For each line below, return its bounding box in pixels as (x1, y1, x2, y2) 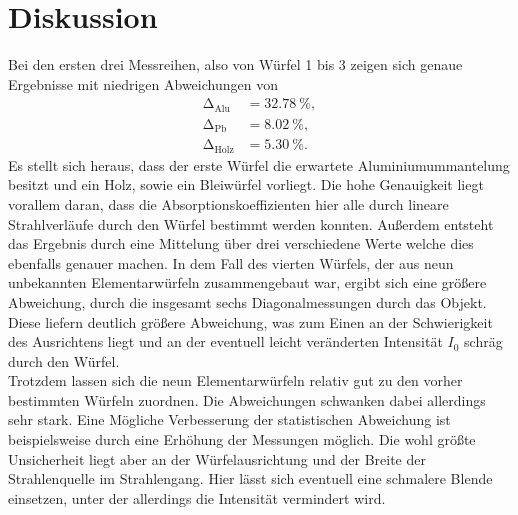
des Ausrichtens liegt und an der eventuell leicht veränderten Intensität (8, 331, 443, 352)
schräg (464, 331, 503, 352)
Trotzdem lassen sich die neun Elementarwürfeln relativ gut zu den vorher (8, 370, 463, 391)
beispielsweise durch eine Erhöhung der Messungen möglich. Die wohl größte (8, 429, 476, 450)
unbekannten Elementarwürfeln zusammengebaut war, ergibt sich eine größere (8, 272, 487, 293)
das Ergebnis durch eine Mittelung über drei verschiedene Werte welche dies (8, 233, 474, 254)
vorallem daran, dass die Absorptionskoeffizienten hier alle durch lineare (8, 193, 449, 214)
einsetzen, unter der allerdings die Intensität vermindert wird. (8, 487, 386, 508)
